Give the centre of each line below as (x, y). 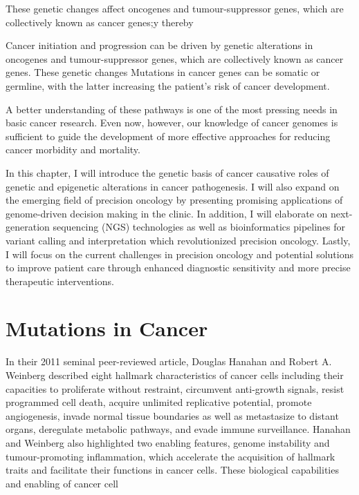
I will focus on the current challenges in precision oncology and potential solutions (179, 254)
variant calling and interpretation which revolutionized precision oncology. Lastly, (178, 240)
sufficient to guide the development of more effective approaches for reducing (168, 136)
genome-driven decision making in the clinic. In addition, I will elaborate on (167, 213)
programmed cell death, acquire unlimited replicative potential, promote (159, 402)
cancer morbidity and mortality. (73, 149)
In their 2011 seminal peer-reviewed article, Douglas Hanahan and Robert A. (169, 361)
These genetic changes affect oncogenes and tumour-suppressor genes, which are (175, 8)
